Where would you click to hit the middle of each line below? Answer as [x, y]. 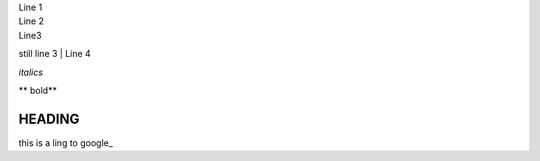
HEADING [49, 118]
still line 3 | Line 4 [55, 54]
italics [31, 72]
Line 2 [31, 21]
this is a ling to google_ [66, 142]
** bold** [37, 90]
